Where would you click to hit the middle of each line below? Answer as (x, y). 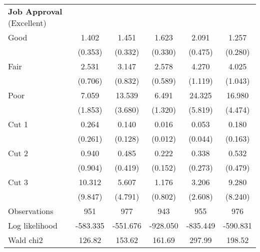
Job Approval (35, 11)
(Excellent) (27, 23)
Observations (31, 211)
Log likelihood (33, 225)
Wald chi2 (25, 240)
